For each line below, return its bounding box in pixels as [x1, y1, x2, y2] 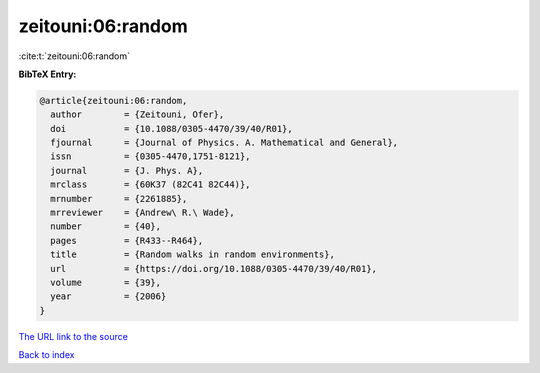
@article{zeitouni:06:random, [39, 95, 188, 106]
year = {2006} [50, 291, 167, 302]
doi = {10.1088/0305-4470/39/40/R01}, [50, 123, 294, 134]
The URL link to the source [18, 330, 129, 342]
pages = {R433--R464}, [50, 235, 204, 246]
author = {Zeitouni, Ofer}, [50, 109, 225, 120]
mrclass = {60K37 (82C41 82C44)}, [50, 179, 251, 190]
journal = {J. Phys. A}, [50, 165, 204, 176]
